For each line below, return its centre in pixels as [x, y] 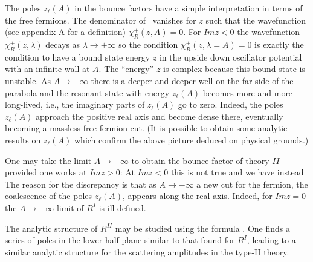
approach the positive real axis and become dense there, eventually [160, 116]
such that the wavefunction [256, 20]
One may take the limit [48, 160]
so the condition [148, 44]
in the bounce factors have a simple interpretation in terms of [189, 8]
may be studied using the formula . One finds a [202, 228]
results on [23, 139]
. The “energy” [126, 69]
